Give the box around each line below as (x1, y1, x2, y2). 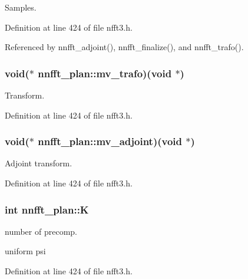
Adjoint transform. (5, 157, 72, 169)
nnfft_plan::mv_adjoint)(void (38, 134, 183, 149)
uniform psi (5, 245, 46, 257)
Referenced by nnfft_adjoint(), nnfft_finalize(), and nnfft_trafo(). (5, 41, 244, 53)
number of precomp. (5, 225, 77, 237)
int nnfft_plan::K (5, 202, 89, 216)
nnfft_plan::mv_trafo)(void (38, 65, 172, 80)
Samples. (5, 1, 37, 13)
